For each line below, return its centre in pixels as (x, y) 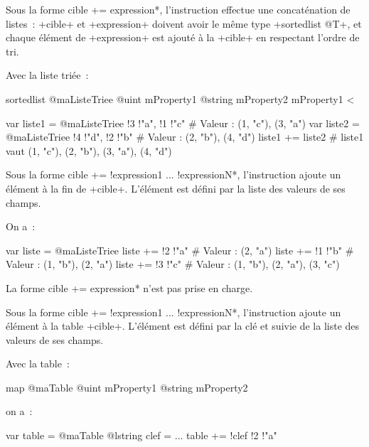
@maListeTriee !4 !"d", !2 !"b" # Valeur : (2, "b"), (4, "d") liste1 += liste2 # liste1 (185, 137)
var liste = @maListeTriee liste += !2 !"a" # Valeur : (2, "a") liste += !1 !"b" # (180, 250)
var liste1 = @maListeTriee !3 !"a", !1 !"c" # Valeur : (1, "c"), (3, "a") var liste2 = (183, 123)
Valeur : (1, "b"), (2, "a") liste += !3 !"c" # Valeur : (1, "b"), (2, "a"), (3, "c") (173, 264)
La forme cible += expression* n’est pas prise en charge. (129, 287)
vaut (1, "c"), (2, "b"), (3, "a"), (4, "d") (89, 150)
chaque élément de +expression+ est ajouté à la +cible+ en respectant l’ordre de (183, 37)
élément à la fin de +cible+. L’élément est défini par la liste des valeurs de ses (176, 188)
